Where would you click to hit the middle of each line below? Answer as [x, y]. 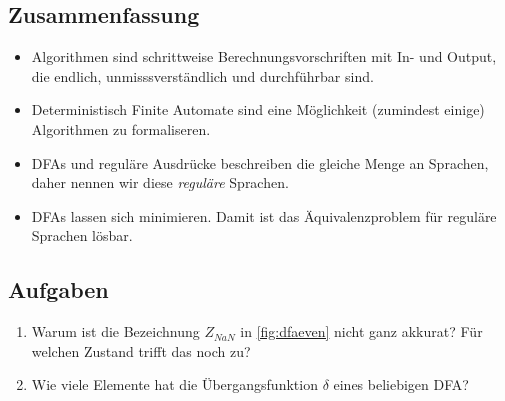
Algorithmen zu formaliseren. [121, 128]
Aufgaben [58, 289]
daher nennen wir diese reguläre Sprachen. [160, 182]
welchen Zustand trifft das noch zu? [141, 350]
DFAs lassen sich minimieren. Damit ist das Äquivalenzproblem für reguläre [264, 215]
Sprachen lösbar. [82, 235]
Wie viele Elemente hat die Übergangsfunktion [174, 384]
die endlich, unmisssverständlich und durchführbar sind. [202, 75]
